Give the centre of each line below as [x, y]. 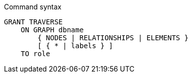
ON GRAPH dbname [52, 30]
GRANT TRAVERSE [34, 22]
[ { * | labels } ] [75, 46]
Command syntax [33, 7]
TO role [35, 54]
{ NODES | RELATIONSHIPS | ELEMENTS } [113, 38]
